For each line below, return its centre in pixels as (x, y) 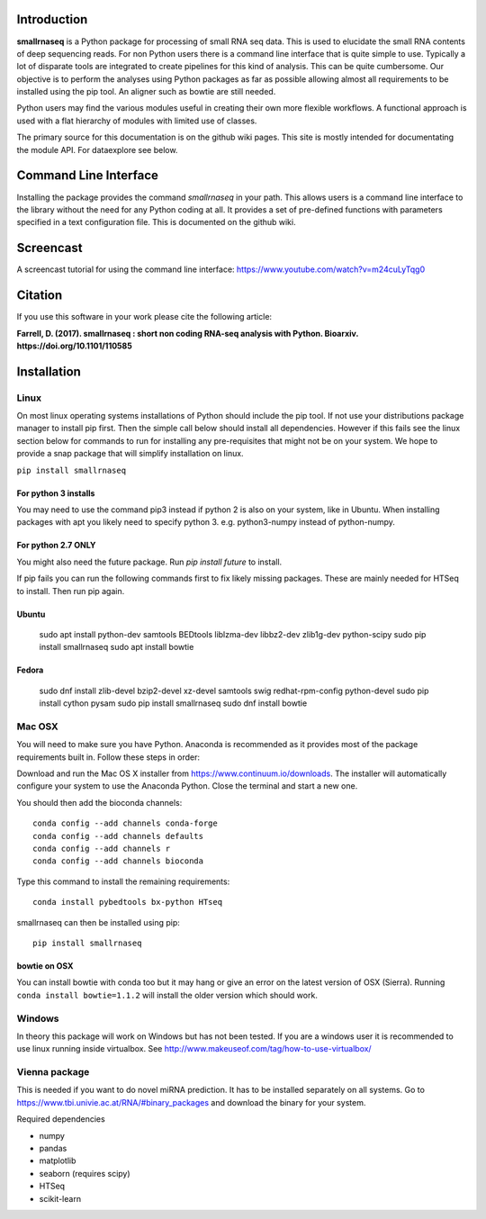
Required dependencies (61, 1119)
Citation (40, 296)
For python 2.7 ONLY (56, 546)
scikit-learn (60, 1198)
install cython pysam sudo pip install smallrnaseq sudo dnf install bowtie (173, 703)
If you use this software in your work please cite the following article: (144, 317)
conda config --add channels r (102, 849)
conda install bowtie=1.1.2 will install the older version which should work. (167, 995)
